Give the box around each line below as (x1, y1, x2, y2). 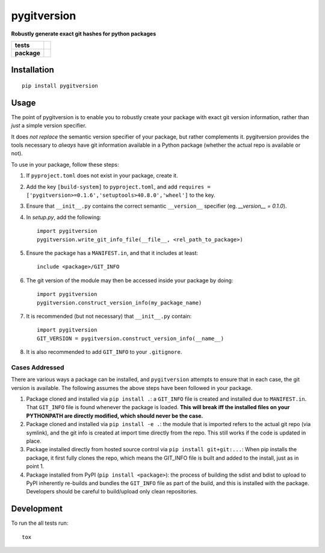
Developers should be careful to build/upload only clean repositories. (26, 488, 198, 495)
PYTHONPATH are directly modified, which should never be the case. (26, 412, 203, 419)
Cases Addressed (11, 363, 64, 371)
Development (11, 504, 63, 514)
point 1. (26, 463, 45, 470)
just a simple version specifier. (11, 122, 87, 129)
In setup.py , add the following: (26, 214, 102, 221)
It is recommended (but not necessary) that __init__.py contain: (26, 312, 192, 320)
